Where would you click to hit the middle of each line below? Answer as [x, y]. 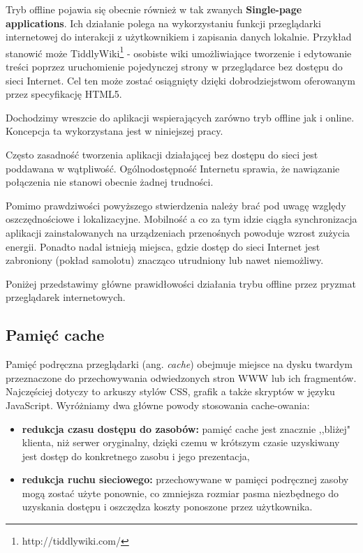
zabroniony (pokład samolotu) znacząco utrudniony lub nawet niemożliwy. [165, 260]
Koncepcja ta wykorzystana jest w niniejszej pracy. [114, 131]
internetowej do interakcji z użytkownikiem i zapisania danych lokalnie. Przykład [179, 37]
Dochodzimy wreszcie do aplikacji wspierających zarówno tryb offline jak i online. [180, 117]
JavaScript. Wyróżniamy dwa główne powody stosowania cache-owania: [158, 405]
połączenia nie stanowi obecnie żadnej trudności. [110, 182]
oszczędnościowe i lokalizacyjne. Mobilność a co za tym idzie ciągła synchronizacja [181, 219]
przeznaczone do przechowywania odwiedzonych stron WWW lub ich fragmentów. [181, 377]
